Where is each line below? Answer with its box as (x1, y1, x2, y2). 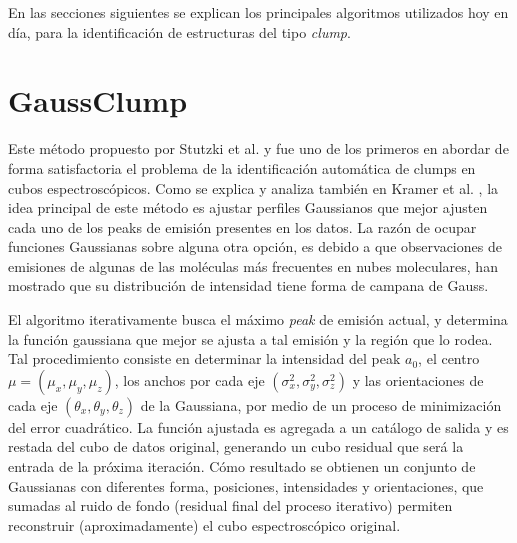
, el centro (418, 348, 480, 369)
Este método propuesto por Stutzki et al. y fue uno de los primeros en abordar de (8, 138, 509, 159)
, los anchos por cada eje (114, 369, 265, 390)
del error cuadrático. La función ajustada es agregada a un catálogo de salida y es (8, 416, 509, 437)
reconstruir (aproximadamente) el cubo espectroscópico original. (8, 514, 401, 535)
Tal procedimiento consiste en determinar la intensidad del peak (8, 348, 401, 369)
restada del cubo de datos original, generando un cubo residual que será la (8, 436, 464, 457)
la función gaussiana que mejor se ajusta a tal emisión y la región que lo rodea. (8, 328, 493, 349)
